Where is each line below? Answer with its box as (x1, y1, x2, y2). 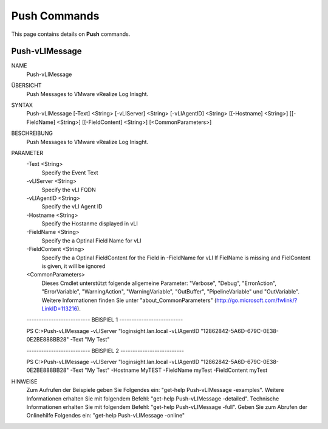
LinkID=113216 (41, 305, 78, 312)
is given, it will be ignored (41, 263, 106, 270)
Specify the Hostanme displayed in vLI (41, 220, 138, 227)
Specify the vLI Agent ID (41, 203, 103, 210)
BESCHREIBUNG (11, 129, 53, 137)
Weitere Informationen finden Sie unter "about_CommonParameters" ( (41, 297, 217, 304)
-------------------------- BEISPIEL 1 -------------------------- (26, 316, 183, 323)
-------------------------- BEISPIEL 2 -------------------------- (26, 347, 185, 354)
